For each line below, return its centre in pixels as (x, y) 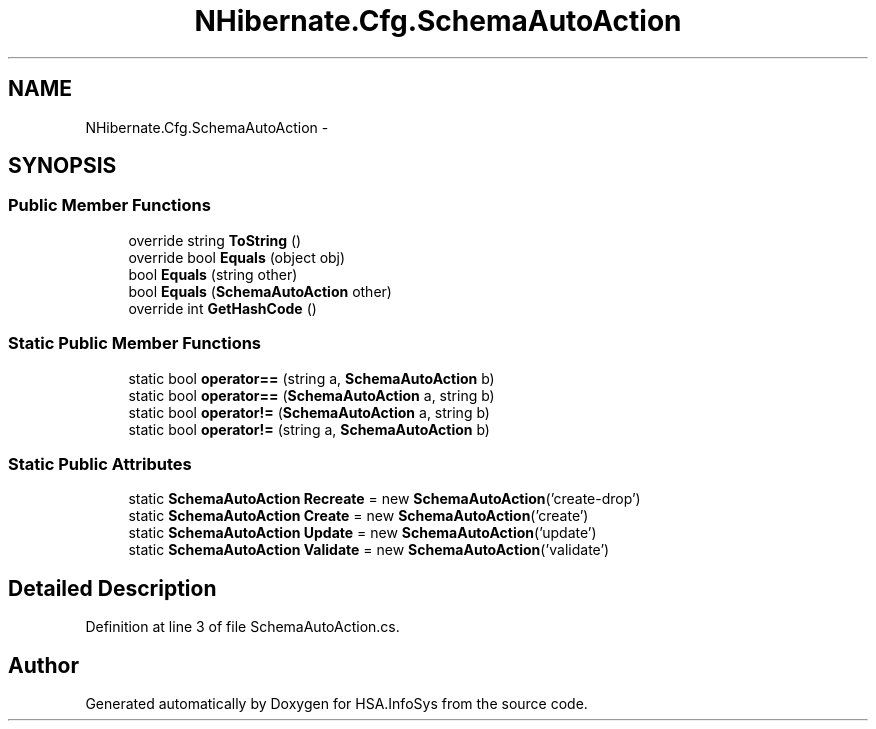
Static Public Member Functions (135, 343)
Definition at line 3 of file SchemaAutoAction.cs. (242, 627)
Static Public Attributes (100, 463)
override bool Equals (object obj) (237, 257)
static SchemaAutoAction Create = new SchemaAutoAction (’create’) (358, 516)
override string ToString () (215, 240)
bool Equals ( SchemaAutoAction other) (260, 291)
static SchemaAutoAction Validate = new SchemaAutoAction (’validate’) (369, 550)
